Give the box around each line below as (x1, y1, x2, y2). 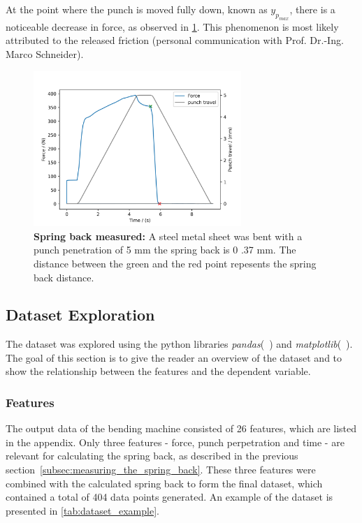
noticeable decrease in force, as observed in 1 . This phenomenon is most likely (6, 19, 339, 34)
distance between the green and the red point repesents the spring (34, 256, 317, 270)
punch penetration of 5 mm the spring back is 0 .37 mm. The (34, 242, 296, 257)
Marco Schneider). (6, 46, 84, 61)
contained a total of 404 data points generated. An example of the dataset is (6, 489, 333, 504)
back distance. (34, 270, 94, 284)
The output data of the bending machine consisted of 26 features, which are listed (6, 421, 357, 436)
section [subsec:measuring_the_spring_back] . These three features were (6, 462, 316, 477)
